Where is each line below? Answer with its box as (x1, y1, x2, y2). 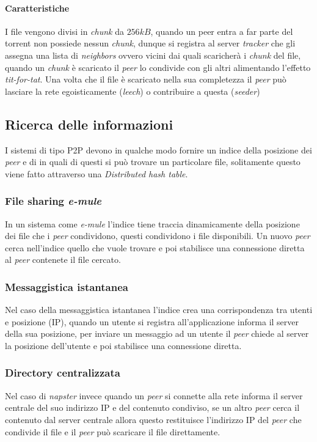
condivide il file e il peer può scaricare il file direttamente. (5, 425, 220, 438)
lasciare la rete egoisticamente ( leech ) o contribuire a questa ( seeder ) (5, 84, 260, 97)
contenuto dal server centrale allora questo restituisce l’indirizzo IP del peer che (5, 413, 302, 425)
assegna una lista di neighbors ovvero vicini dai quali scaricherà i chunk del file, (5, 48, 301, 61)
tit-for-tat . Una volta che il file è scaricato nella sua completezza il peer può (5, 73, 286, 86)
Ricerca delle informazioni (5, 114, 173, 133)
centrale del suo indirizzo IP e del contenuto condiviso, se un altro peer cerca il (5, 401, 300, 414)
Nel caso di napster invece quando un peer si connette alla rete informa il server (5, 389, 303, 402)
